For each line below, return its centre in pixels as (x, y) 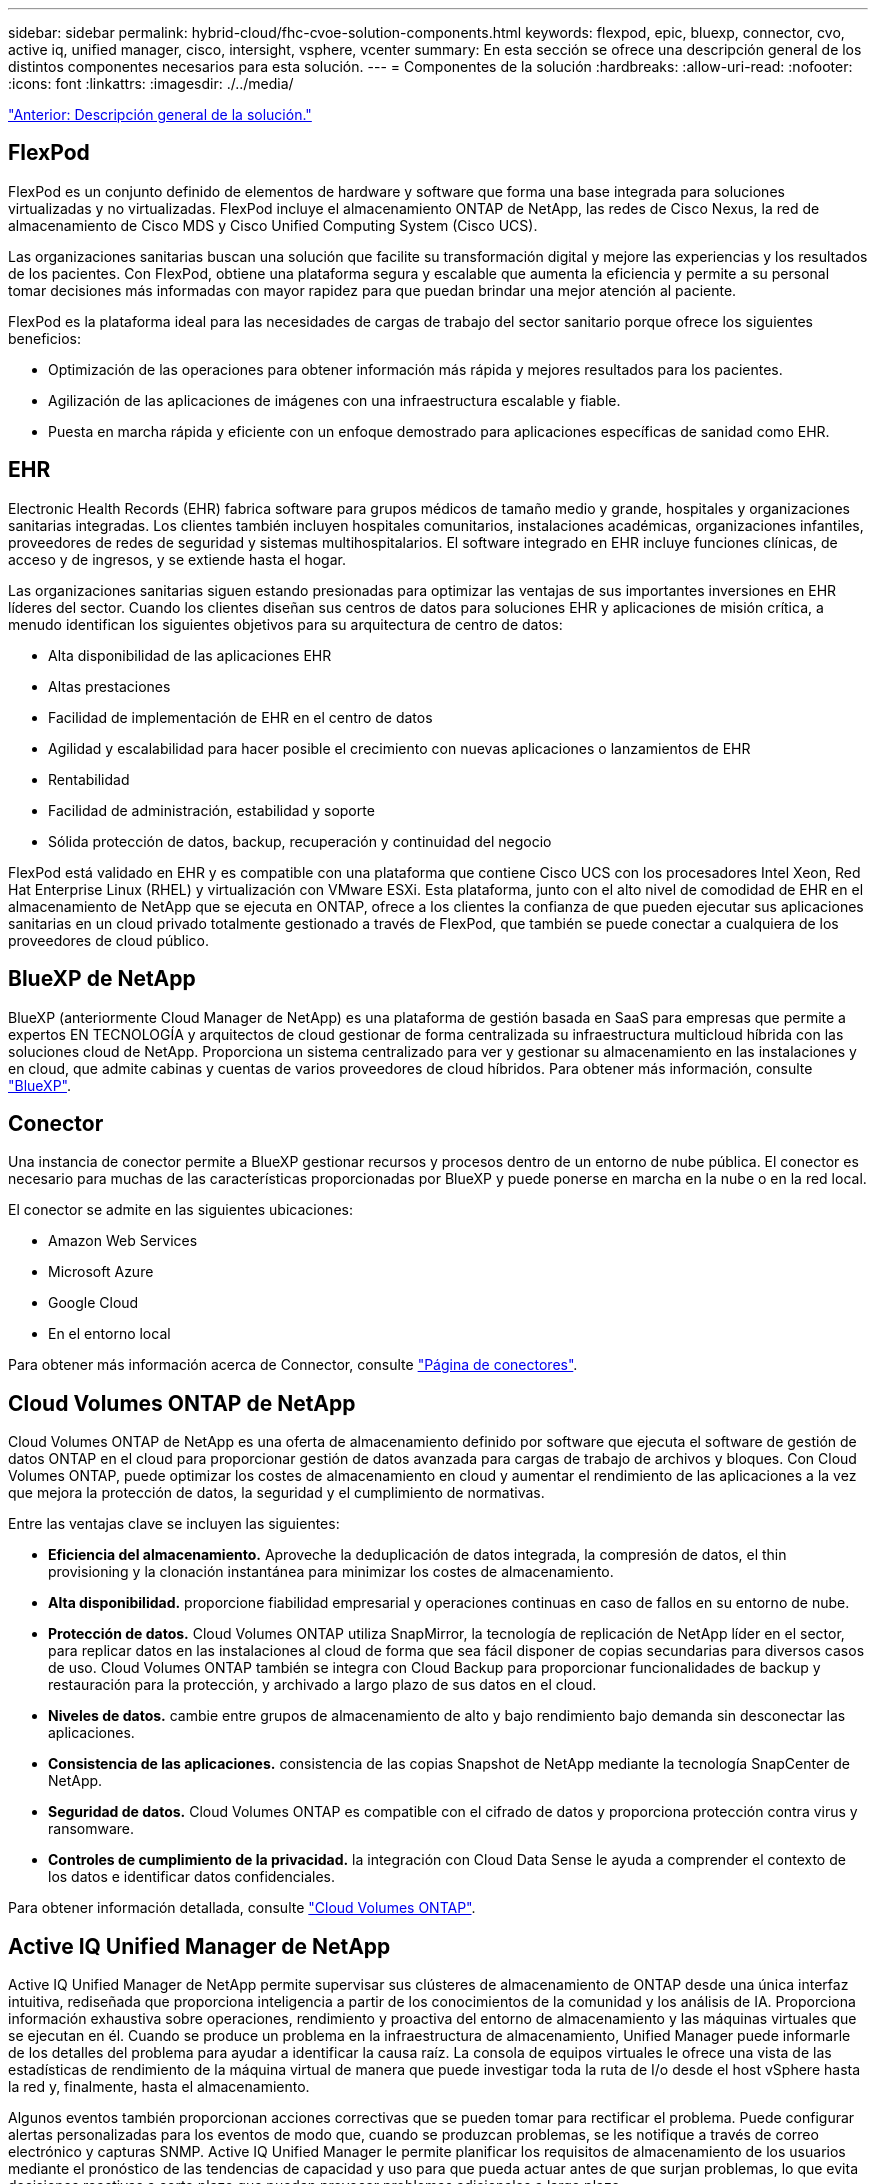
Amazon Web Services (123, 1241)
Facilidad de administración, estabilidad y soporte (211, 810)
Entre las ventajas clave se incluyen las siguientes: (174, 1524)
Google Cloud (93, 1303)
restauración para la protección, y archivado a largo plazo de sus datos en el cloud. (322, 1685)
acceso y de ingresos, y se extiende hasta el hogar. (177, 559)
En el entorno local (109, 1334)
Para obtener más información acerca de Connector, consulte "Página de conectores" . (293, 1365)
